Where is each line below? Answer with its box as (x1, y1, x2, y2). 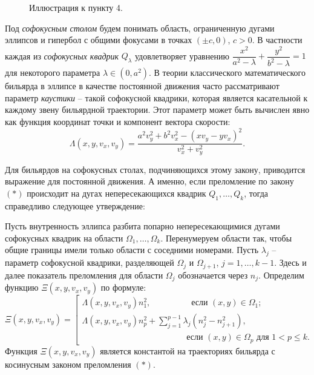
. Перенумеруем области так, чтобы (160, 231, 292, 244)
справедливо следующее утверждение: (5, 199, 145, 212)
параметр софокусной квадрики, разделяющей (5, 256, 174, 269)
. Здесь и (274, 256, 307, 269)
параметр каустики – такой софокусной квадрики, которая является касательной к (5, 91, 308, 104)
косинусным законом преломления (5, 357, 131, 370)
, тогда (244, 186, 269, 199)
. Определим (258, 268, 304, 281)
